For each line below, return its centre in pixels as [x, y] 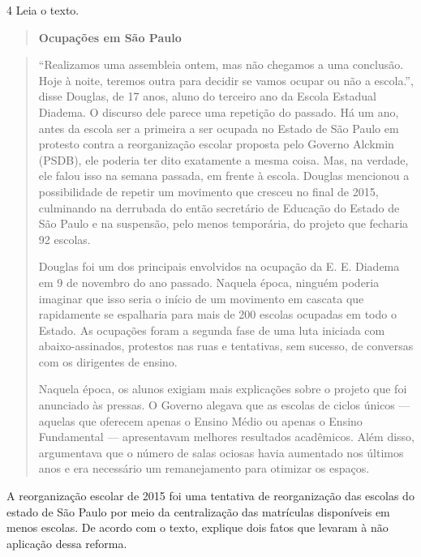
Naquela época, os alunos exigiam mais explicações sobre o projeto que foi [223, 389]
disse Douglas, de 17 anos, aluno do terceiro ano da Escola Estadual [207, 96]
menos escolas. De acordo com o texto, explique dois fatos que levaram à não [198, 527]
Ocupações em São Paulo [110, 37]
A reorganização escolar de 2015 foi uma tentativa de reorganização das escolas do [210, 496]
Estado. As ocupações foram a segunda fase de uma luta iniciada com [212, 330]
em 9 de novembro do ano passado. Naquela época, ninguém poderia [209, 282]
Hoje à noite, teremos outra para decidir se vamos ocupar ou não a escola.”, [226, 80]
